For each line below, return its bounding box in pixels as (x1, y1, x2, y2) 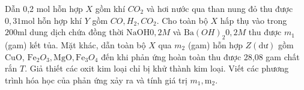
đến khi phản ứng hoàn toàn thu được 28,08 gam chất (101, 50, 300, 63)
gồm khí (95, 2, 126, 14)
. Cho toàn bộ (156, 14, 208, 26)
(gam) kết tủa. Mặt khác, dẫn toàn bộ (5, 38, 146, 51)
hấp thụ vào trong (220, 14, 287, 26)
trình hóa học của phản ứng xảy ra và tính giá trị (5, 73, 187, 86)
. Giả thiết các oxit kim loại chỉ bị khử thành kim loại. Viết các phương (25, 62, 289, 75)
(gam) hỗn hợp (187, 38, 243, 51)
